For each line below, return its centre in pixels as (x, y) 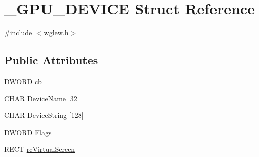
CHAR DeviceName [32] (42, 98)
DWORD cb (23, 81)
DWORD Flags (28, 132)
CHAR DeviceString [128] (44, 115)
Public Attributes (51, 60)
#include (18, 33)
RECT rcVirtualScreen (40, 149)
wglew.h (56, 33)
